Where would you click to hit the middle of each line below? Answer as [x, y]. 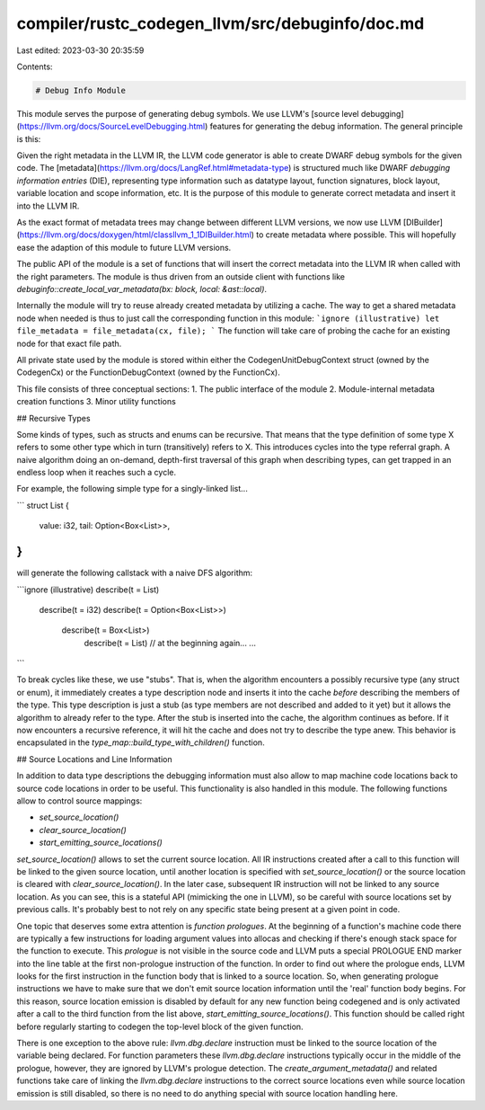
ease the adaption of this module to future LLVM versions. [124, 247]
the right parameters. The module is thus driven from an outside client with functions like [181, 276]
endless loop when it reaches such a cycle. [97, 473]
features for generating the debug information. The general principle [336, 127]
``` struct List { [43, 505]
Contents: [35, 67]
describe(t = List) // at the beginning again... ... [170, 643]
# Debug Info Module [80, 90]
